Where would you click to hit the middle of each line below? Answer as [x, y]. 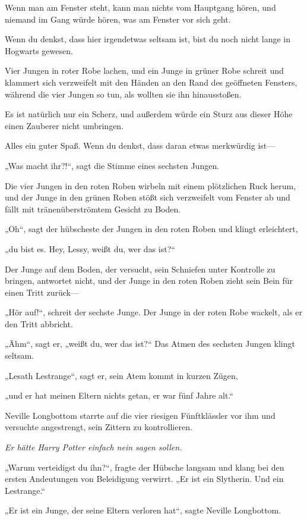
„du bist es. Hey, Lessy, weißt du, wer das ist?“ [90, 248]
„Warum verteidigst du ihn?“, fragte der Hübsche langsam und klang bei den [145, 467]
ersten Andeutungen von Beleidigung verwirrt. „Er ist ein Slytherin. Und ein [144, 479]
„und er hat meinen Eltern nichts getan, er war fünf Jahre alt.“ [119, 395]
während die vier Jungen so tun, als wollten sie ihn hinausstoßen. [123, 94]
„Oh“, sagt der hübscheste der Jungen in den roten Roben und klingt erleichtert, [151, 229]
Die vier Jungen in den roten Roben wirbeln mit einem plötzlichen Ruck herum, [151, 185]
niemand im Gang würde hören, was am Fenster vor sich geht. [118, 19]
